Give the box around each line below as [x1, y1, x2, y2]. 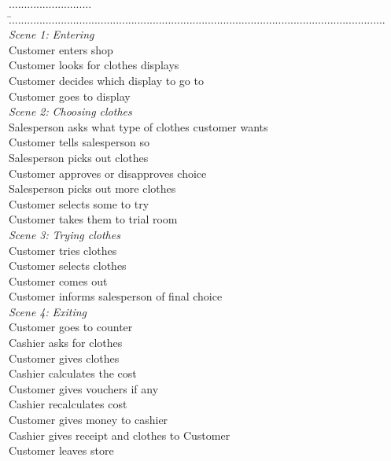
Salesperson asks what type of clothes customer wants [9, 118, 268, 135]
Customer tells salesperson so [9, 134, 150, 150]
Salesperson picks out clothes [9, 149, 149, 165]
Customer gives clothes [9, 349, 120, 366]
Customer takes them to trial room [9, 211, 178, 227]
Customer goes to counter [9, 319, 133, 335]
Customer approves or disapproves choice [9, 164, 207, 181]
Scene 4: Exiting [9, 303, 87, 319]
